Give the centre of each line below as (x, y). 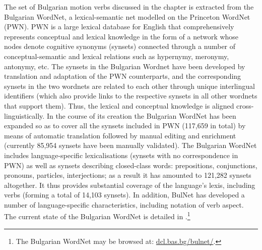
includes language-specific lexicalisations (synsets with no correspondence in (121, 155)
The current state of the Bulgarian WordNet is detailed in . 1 (97, 216)
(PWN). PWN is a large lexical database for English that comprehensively (119, 27)
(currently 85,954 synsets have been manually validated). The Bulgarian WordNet (130, 145)
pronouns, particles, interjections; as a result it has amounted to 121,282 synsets (128, 175)
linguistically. (24, 115)
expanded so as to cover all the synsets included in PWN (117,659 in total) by (125, 126)
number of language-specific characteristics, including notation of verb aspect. (124, 204)
